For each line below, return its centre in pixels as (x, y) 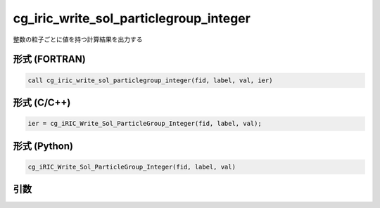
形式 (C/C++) (42, 102)
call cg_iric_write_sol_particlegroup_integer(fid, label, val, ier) (150, 80)
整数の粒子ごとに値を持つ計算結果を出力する (78, 39)
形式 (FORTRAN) (49, 59)
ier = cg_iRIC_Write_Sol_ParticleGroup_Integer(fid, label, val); (145, 124)
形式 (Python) (43, 146)
